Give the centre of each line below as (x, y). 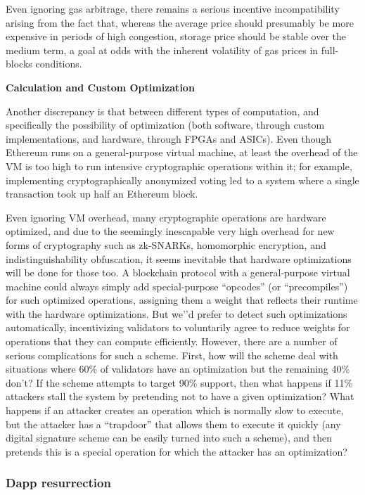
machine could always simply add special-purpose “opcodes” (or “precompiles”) (177, 286)
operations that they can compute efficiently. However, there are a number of (172, 341)
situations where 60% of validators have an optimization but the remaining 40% (178, 369)
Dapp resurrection (58, 483)
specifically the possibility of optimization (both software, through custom (165, 125)
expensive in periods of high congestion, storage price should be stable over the (176, 36)
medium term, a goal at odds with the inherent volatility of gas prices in (162, 50)
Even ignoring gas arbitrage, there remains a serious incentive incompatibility (173, 8)
